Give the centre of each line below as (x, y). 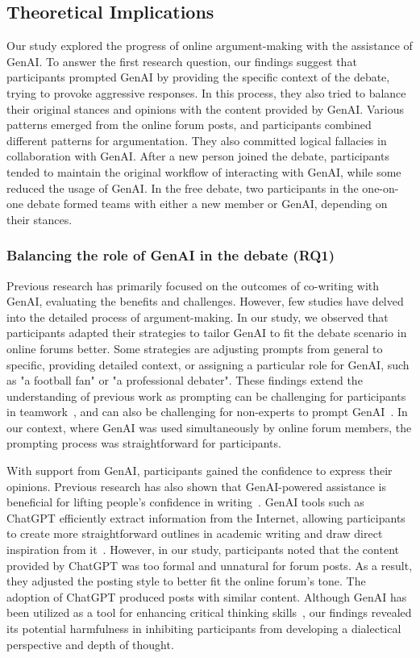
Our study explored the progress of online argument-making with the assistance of (210, 46)
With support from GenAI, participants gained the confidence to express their (200, 471)
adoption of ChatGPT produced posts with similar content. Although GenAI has (207, 596)
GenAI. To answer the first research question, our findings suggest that (182, 61)
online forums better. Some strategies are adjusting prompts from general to (195, 348)
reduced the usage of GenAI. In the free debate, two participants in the (183, 187)
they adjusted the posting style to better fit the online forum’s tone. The (186, 581)
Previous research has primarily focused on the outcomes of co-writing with (193, 285)
